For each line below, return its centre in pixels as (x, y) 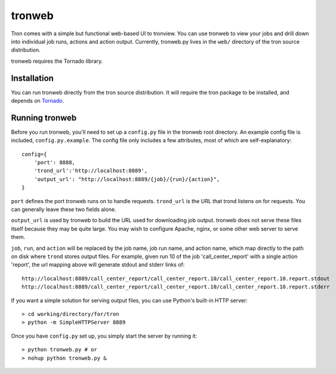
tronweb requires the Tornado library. (57, 61)
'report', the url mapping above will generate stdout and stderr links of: (98, 265)
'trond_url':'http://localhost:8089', (91, 171)
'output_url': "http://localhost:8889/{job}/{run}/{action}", (127, 179)
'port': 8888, (55, 163)
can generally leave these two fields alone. (64, 210)
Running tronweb (44, 117)
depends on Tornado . (38, 101)
